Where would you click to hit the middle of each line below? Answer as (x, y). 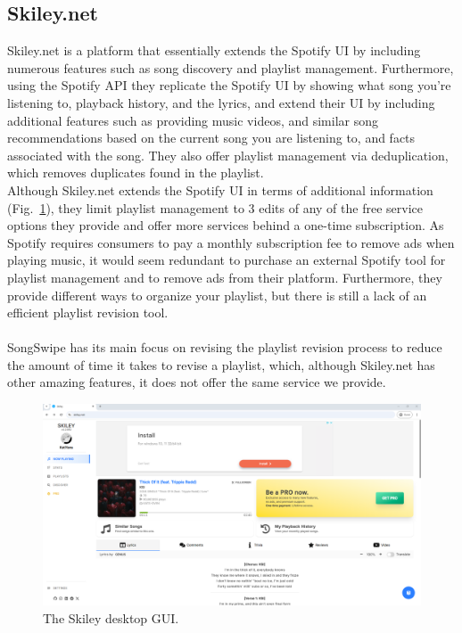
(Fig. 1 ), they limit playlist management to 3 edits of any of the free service (215, 207)
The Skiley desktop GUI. (111, 617)
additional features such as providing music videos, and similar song (193, 120)
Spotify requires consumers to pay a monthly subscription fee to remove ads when (231, 242)
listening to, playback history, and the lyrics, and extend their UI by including (221, 102)
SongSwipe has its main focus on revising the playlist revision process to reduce (225, 347)
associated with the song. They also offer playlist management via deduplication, (228, 155)
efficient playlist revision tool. (88, 312)
